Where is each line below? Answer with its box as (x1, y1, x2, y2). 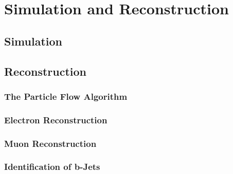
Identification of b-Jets (4, 160, 100, 173)
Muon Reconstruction (4, 137, 97, 149)
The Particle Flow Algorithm (4, 90, 128, 102)
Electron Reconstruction (4, 113, 107, 126)
